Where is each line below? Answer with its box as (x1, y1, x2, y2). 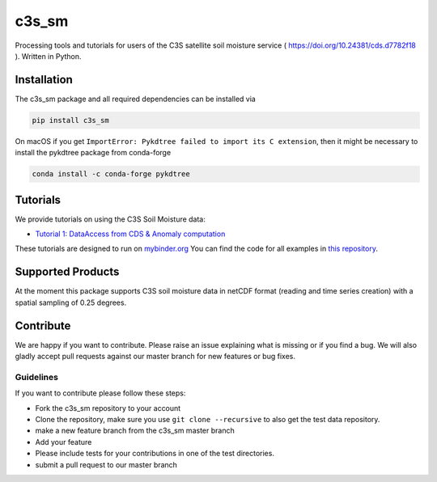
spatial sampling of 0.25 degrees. (15, 298, 127, 307)
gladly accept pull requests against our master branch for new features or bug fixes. (15, 352, 295, 361)
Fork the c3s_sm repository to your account (35, 403, 181, 412)
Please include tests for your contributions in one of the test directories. (35, 449, 275, 459)
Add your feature (35, 437, 92, 446)
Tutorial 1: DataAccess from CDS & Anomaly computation (35, 229, 226, 239)
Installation (15, 73, 73, 87)
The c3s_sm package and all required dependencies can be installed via (15, 94, 257, 104)
